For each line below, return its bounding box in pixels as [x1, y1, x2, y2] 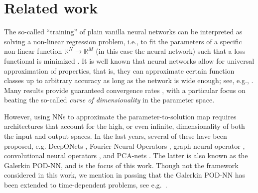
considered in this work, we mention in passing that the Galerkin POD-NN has [4, 170, 245, 180]
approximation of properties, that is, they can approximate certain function [4, 65, 235, 76]
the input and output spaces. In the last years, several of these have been [4, 131, 227, 141]
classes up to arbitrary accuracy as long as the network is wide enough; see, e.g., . [4, 75, 254, 86]
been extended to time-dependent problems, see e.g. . [4, 180, 167, 190]
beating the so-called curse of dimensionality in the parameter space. [4, 95, 215, 105]
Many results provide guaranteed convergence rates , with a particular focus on [4, 85, 246, 95]
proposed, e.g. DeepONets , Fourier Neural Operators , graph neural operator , [4, 140, 245, 151]
